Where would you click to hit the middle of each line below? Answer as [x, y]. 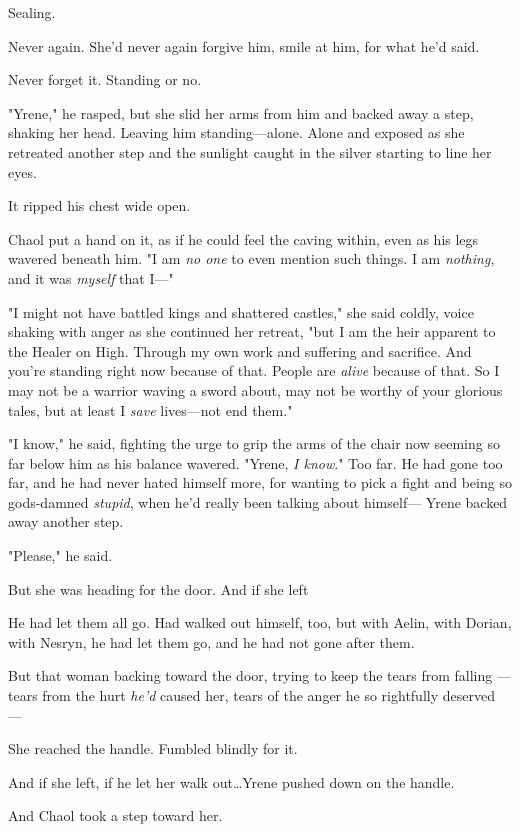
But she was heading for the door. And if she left [158, 588]
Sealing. [32, 12]
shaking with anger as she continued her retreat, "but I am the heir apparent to [252, 331]
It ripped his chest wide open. [99, 205]
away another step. [66, 521]
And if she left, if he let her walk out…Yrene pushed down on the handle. [231, 781]
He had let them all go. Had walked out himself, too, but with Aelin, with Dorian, [260, 622]
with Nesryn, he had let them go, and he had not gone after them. [211, 641]
